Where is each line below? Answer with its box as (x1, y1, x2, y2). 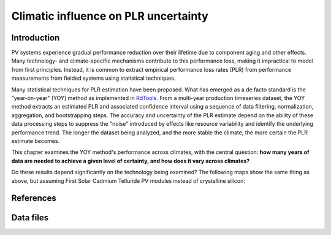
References (11, 193, 56, 204)
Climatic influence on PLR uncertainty (11, 9, 208, 23)
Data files (11, 212, 49, 223)
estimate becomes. (11, 137, 60, 144)
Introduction (11, 33, 60, 43)
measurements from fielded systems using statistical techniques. (11, 74, 176, 82)
